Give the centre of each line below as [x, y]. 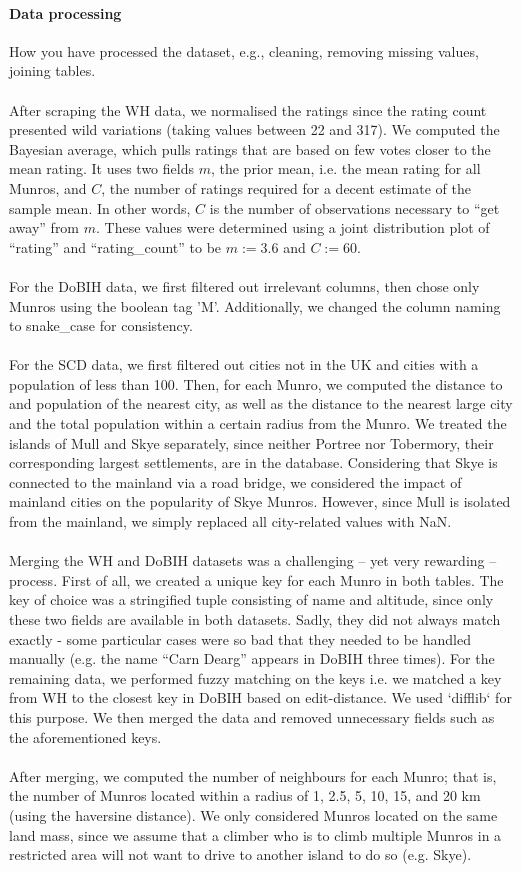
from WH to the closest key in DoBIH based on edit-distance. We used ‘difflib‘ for [260, 697]
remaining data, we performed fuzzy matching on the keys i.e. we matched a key [255, 677]
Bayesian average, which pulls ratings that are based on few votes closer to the [250, 148]
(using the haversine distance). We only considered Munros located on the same [253, 814]
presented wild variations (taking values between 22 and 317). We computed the [254, 129]
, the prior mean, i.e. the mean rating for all [345, 168]
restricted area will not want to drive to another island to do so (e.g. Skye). [240, 854]
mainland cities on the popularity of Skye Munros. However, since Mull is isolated [260, 501]
